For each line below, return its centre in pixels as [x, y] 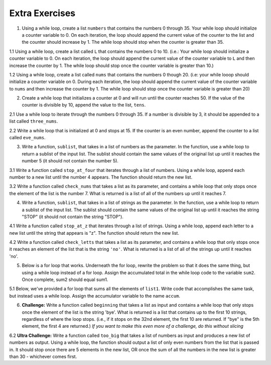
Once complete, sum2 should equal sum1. [65, 280]
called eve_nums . [27, 138]
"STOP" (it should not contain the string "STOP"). [73, 217]
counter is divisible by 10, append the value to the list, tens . [84, 105]
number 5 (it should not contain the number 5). [70, 161]
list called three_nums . [34, 121]
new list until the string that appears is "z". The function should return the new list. [94, 233]
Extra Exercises [42, 13]
